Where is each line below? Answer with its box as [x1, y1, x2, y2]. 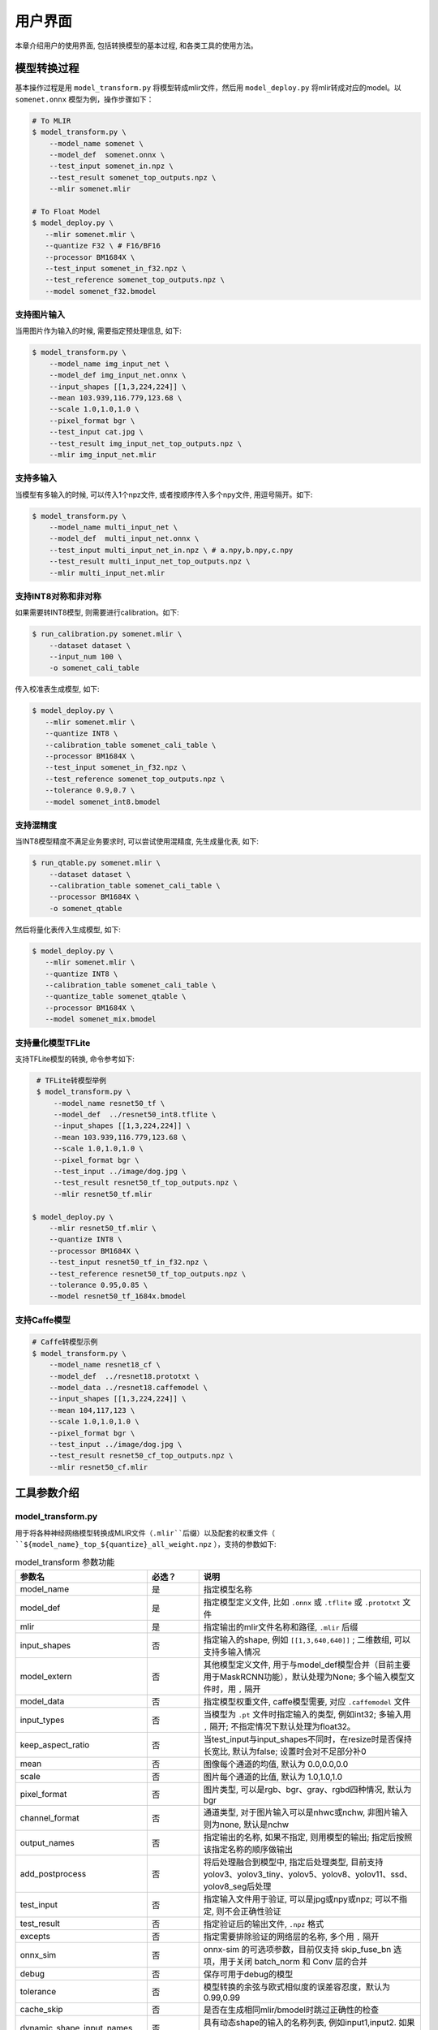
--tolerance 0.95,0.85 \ [49, 1280, 148, 1289]
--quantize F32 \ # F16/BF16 [45, 241, 161, 251]
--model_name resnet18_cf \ [49, 1360, 161, 1370]
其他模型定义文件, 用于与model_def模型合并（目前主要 [203, 1659, 411, 1670]
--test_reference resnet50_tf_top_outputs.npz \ [49, 1269, 247, 1278]
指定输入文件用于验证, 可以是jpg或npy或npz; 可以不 [203, 1893, 400, 1904]
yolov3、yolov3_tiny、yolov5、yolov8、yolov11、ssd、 [203, 1868, 413, 1880]
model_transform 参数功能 [15, 1557, 115, 1568]
